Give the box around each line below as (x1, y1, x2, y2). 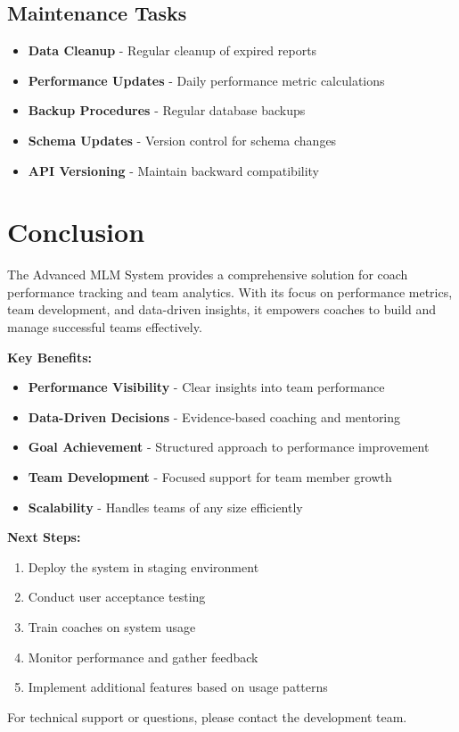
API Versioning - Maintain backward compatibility (28, 161, 320, 179)
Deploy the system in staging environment (28, 557, 259, 576)
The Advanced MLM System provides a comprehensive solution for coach (7, 265, 408, 284)
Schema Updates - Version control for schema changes (28, 130, 337, 149)
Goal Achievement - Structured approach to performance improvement (28, 437, 430, 456)
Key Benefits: (7, 347, 93, 366)
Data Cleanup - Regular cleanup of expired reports (28, 41, 317, 60)
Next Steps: (7, 528, 81, 546)
